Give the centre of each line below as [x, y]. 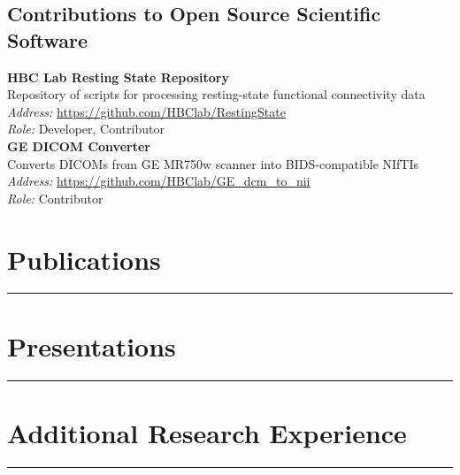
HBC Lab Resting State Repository [118, 77]
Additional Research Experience [207, 432]
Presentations [92, 345]
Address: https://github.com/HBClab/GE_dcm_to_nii [159, 181]
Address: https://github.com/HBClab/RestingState [146, 111]
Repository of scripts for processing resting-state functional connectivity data [216, 94]
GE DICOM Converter [79, 146]
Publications [84, 259]
